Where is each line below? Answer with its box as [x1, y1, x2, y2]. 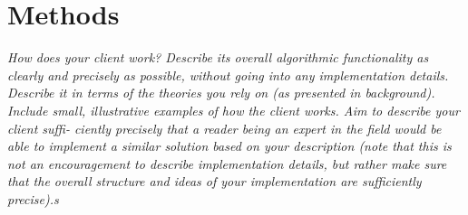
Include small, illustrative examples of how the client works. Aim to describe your [7, 100, 460, 119]
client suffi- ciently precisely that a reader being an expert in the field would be [7, 118, 442, 137]
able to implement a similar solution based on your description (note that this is [7, 136, 452, 155]
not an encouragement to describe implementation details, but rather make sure [7, 154, 447, 173]
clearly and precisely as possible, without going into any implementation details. [7, 65, 449, 84]
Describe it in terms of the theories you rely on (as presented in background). [7, 83, 435, 102]
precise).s [7, 189, 59, 208]
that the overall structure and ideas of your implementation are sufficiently [7, 172, 422, 191]
